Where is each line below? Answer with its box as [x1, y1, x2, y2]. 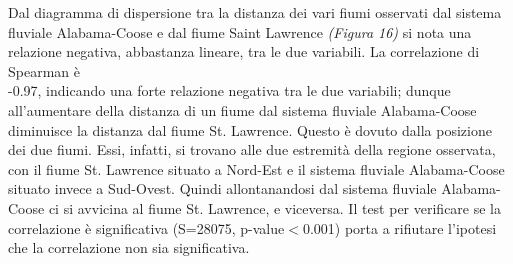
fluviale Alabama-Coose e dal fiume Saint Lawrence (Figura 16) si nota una [8, 21, 472, 42]
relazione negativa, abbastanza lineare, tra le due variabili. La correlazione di [8, 41, 480, 62]
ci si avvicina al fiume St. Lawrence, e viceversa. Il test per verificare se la [48, 197, 502, 218]
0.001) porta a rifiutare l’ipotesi [302, 217, 497, 238]
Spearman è [8, 60, 80, 81]
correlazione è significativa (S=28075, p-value [8, 217, 285, 238]
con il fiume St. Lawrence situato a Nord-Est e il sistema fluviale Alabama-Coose [8, 158, 505, 179]
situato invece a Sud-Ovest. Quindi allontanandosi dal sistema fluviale [8, 178, 437, 199]
